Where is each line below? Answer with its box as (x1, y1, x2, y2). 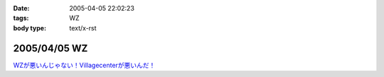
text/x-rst (69, 23, 97, 32)
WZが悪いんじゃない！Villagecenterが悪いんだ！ (13, 61, 156, 69)
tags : (13, 14, 29, 23)
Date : (13, 4, 30, 12)
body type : (13, 23, 46, 32)
